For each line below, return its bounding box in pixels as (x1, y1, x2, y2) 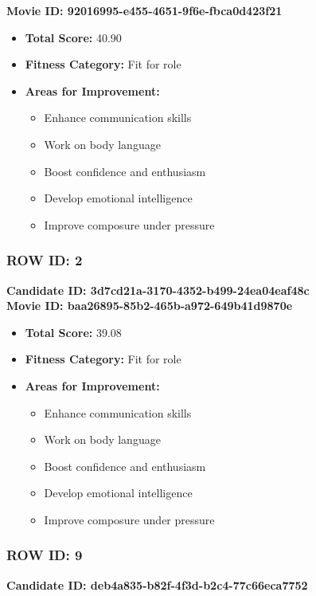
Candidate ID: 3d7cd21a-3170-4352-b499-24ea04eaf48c (6, 281, 310, 298)
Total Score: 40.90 (25, 29, 122, 45)
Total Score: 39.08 (25, 323, 122, 340)
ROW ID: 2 (6, 250, 83, 270)
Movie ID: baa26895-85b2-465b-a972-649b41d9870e (6, 297, 293, 314)
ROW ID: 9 (6, 545, 83, 565)
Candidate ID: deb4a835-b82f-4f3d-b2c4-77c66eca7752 (6, 576, 308, 593)
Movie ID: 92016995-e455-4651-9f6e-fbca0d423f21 (6, 2, 283, 18)
